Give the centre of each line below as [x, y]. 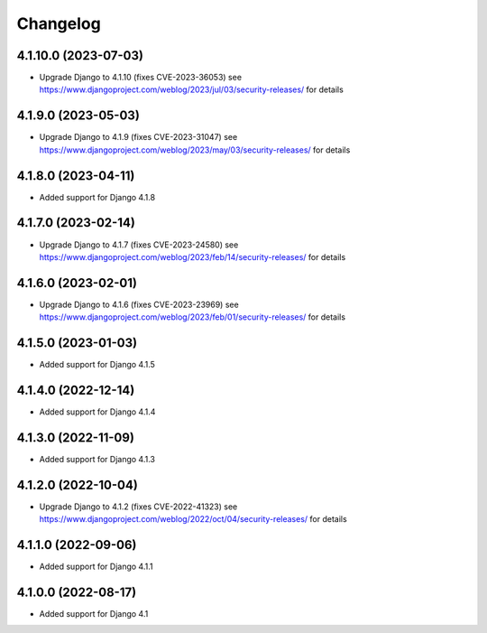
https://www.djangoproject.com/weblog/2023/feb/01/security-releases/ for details [193, 317]
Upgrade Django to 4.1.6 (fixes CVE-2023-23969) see [139, 304]
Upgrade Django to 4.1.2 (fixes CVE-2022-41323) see [138, 507]
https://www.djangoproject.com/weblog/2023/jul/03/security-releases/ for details [192, 89]
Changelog [59, 23]
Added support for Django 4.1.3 [97, 459]
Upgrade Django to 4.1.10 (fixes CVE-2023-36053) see [141, 78]
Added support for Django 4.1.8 [97, 197]
